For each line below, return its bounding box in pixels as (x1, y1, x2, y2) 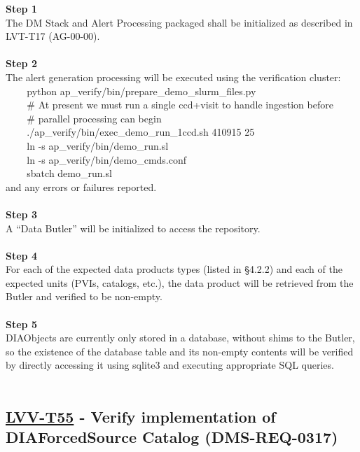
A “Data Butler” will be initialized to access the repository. (6, 220, 261, 235)
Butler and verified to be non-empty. (6, 289, 162, 304)
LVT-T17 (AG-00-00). (6, 29, 100, 43)
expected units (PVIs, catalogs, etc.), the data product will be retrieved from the (6, 275, 354, 290)
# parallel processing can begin (27, 111, 162, 125)
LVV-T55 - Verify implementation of (6, 406, 276, 428)
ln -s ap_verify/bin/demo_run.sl (27, 138, 169, 153)
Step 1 (6, 1, 37, 15)
